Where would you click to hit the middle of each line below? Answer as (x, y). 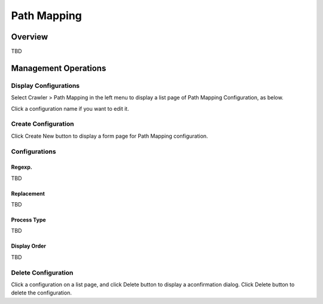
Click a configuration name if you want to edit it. (70, 108)
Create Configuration (42, 124)
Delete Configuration (42, 272)
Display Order (29, 246)
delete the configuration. (41, 293)
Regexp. (22, 167)
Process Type (28, 220)
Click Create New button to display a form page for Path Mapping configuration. (110, 136)
